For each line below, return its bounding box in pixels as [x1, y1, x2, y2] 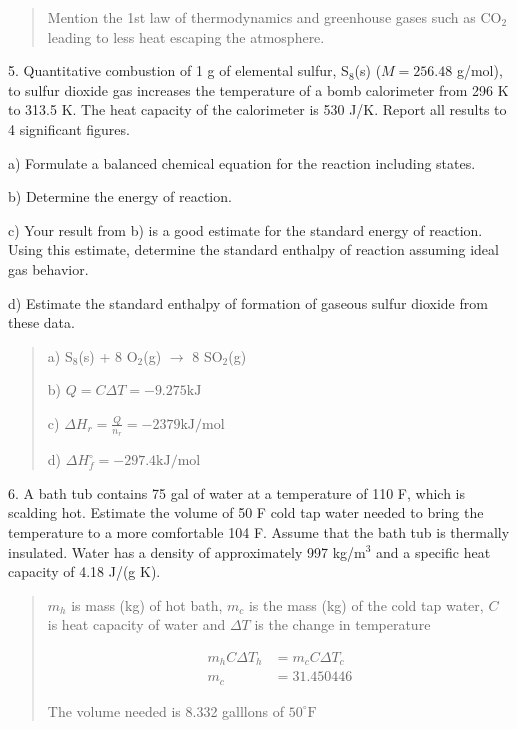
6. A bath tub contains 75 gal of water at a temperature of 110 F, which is [8, 482, 466, 503]
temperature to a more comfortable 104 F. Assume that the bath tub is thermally [8, 521, 510, 542]
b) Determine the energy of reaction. [8, 186, 232, 207]
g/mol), [456, 60, 503, 81]
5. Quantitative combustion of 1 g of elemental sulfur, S [8, 60, 349, 81]
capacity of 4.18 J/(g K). [8, 561, 161, 582]
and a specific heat [376, 541, 491, 562]
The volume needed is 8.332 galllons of [47, 700, 284, 721]
